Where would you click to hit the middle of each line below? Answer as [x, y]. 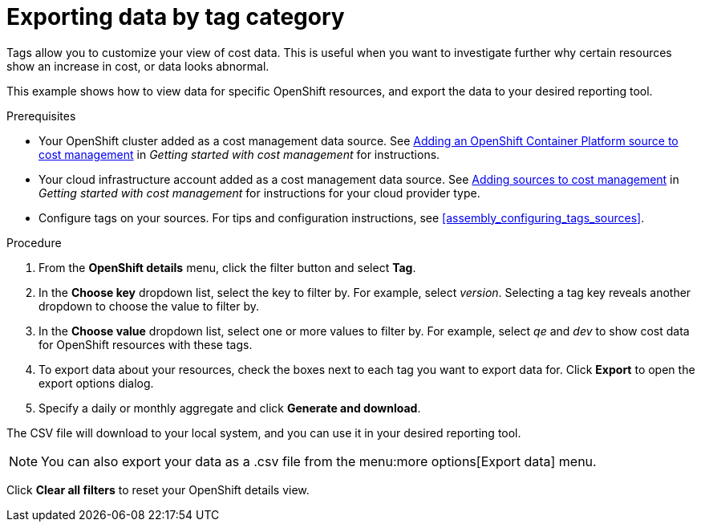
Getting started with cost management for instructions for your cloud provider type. [259, 193]
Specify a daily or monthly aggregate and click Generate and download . [230, 408]
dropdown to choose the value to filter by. [149, 306]
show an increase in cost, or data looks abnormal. [138, 66]
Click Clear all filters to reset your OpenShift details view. [158, 489]
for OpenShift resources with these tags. [146, 344]
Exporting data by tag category [176, 17]
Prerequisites [41, 116]
